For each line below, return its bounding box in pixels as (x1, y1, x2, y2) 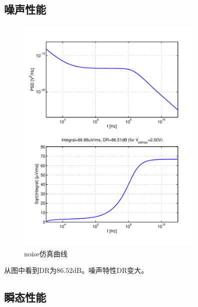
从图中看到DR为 (4, 265, 57, 275)
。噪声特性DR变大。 (81, 265, 148, 275)
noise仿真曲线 (24, 248, 68, 258)
